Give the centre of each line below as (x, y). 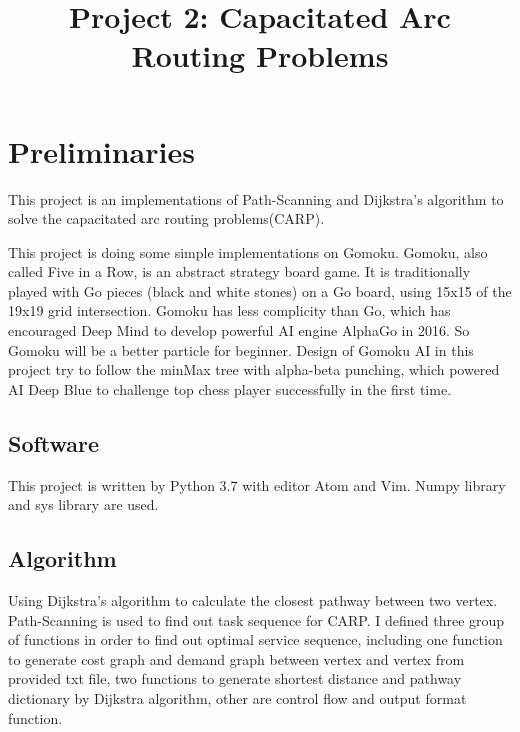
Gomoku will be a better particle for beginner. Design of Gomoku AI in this (241, 349)
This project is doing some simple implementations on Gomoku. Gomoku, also (248, 251)
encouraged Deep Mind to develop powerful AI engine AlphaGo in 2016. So (239, 330)
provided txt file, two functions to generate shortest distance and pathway (235, 678)
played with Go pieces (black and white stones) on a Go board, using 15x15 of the (260, 290)
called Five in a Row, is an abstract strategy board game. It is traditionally (239, 271)
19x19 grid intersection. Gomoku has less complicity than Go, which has (229, 310)
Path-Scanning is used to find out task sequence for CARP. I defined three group (256, 619)
